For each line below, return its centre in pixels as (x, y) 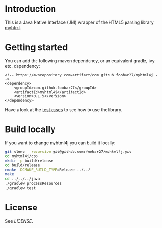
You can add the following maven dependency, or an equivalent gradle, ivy (80, 61)
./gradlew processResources (34, 183)
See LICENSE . (19, 221)
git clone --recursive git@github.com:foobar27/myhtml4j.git (68, 152)
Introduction (31, 9)
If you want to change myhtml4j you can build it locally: (60, 143)
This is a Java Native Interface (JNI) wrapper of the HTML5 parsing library (80, 22)
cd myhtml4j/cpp (21, 156)
